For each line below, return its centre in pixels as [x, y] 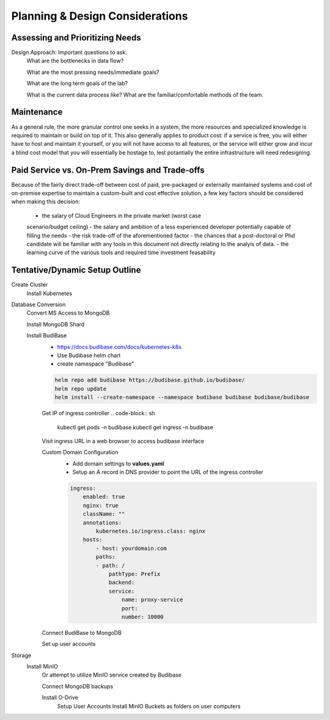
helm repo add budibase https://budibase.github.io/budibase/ [150, 380]
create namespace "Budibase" [96, 364]
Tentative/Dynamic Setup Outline [76, 270]
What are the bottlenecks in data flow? [75, 61]
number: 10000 [143, 617]
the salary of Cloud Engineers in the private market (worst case [122, 216]
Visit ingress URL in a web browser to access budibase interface [123, 441]
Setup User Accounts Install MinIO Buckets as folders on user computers [149, 706]
